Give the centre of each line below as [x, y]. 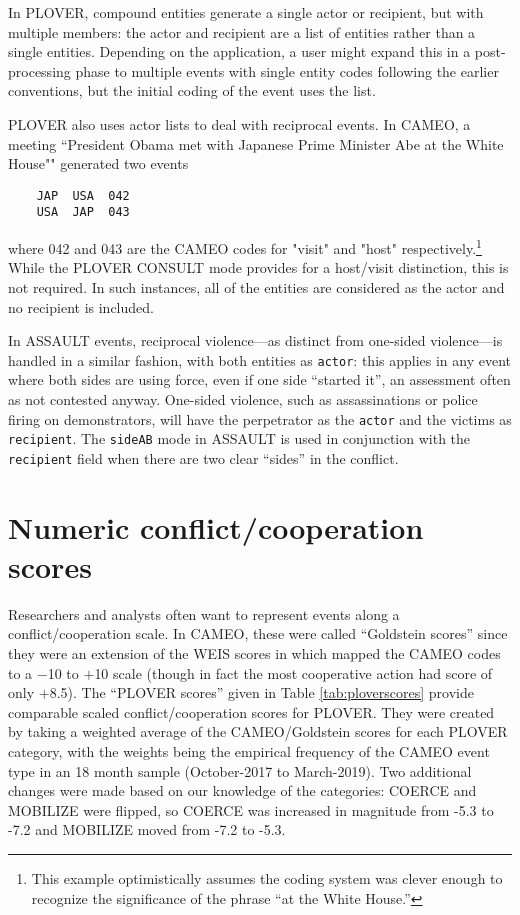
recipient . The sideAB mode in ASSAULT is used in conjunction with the [239, 438]
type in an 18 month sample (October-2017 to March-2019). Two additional [240, 770]
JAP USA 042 [83, 195]
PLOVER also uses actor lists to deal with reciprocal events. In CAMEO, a [239, 123]
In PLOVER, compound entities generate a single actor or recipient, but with [246, 12]
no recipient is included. [81, 306]
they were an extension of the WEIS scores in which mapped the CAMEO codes [254, 653]
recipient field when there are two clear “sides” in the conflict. [203, 457]
